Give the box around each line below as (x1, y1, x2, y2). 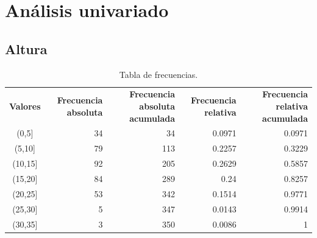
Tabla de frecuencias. (119, 68, 198, 80)
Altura (5, 39, 48, 58)
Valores (9, 100, 41, 113)
